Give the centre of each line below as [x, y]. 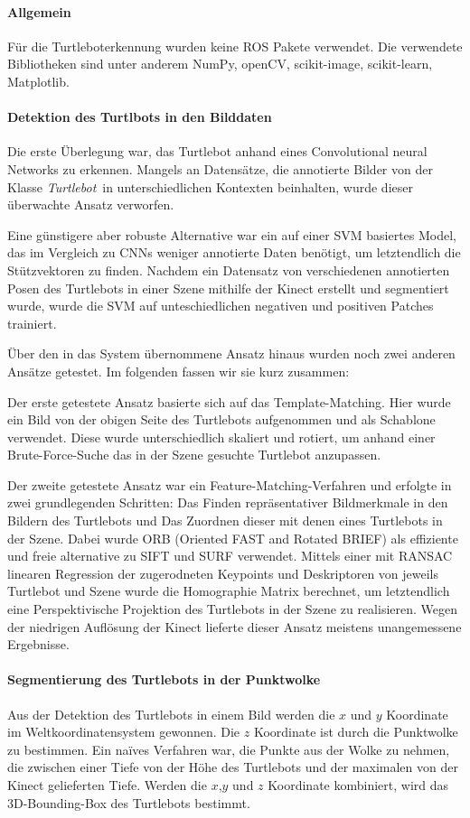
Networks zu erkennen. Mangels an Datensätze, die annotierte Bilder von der [220, 168]
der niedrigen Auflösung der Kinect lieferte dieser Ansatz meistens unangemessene [235, 626]
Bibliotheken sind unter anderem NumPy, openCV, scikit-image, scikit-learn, [220, 64]
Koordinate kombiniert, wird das [358, 784]
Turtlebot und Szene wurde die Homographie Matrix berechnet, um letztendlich [229, 591]
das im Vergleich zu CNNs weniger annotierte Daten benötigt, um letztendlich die [234, 252]
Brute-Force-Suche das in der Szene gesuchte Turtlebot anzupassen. [194, 455]
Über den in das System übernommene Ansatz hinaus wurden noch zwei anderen [231, 353]
